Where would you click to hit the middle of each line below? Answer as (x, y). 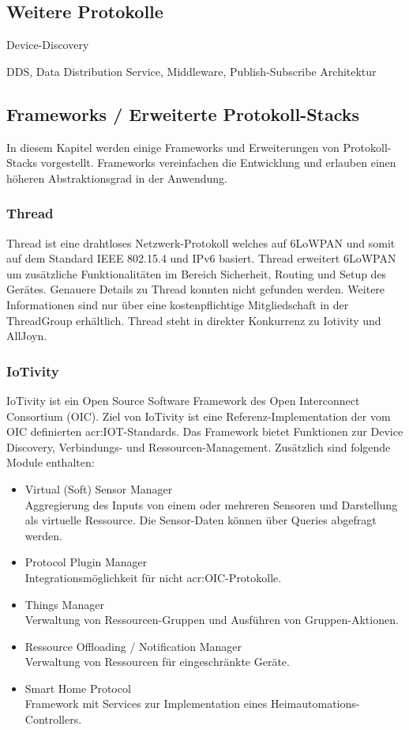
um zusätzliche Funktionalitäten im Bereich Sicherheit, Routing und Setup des (197, 273)
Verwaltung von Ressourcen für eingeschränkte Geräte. (157, 662)
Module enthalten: (51, 462)
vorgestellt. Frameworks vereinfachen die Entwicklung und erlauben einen (218, 163)
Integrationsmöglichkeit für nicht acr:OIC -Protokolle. (153, 577)
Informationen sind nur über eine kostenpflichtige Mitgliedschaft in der (178, 304)
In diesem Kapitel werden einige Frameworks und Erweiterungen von (173, 147)
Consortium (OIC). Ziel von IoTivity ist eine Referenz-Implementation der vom (199, 416)
